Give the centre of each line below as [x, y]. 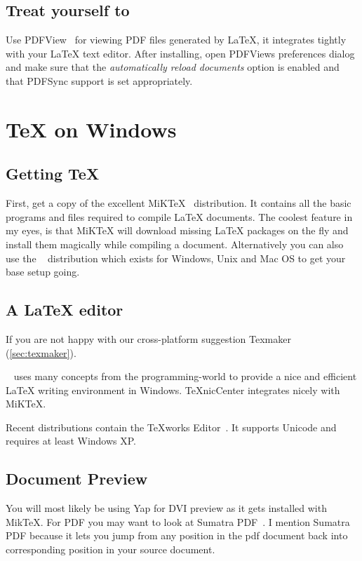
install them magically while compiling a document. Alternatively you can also [175, 244]
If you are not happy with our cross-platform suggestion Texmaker [148, 338]
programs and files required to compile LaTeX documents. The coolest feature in [179, 216]
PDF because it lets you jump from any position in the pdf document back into [177, 535]
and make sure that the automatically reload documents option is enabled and [173, 67]
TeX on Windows [91, 129]
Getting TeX [53, 174]
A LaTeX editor [65, 310]
